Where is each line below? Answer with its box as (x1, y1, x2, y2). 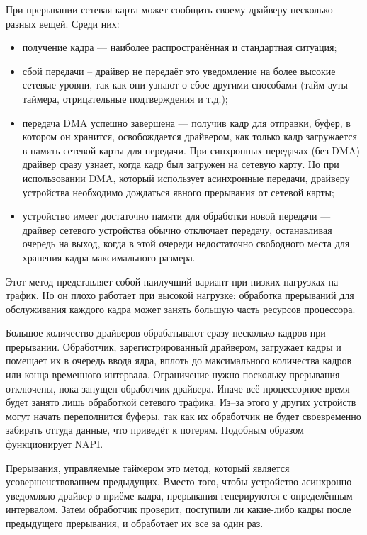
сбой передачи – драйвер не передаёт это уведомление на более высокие (22, 63, 336, 78)
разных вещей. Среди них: (6, 16, 120, 30)
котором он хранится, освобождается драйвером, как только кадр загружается (22, 129, 358, 144)
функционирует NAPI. (6, 437, 103, 451)
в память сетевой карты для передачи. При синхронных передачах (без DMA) (22, 142, 360, 157)
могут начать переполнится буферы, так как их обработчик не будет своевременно (6, 408, 361, 423)
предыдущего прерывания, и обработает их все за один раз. (6, 516, 264, 530)
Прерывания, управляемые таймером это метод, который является (6, 460, 290, 475)
